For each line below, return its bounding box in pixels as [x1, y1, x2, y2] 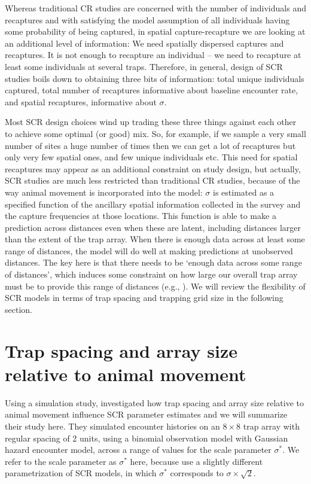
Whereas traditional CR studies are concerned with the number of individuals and [5, 2, 306, 14]
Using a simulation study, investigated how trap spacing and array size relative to [5, 396, 304, 409]
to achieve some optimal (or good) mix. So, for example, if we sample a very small [5, 127, 306, 139]
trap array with [243, 419, 300, 432]
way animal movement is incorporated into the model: [5, 185, 203, 198]
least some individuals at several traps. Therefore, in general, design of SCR [5, 60, 283, 72]
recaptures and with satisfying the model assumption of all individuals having [5, 13, 290, 26]
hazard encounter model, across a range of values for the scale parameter [5, 443, 272, 456]
